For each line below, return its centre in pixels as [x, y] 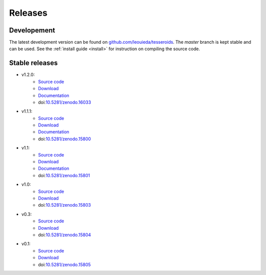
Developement [32, 30]
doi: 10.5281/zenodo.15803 [65, 205]
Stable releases [33, 63]
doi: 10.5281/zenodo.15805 [65, 264]
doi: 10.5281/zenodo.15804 [65, 235]
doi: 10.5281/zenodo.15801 [64, 175]
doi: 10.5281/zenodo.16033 [65, 102]
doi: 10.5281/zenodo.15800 [65, 139]
